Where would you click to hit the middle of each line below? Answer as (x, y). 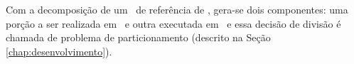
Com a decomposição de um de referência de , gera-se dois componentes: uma (177, 9)
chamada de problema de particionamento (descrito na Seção (138, 37)
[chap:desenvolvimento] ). (59, 51)
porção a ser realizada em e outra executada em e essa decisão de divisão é (173, 23)
